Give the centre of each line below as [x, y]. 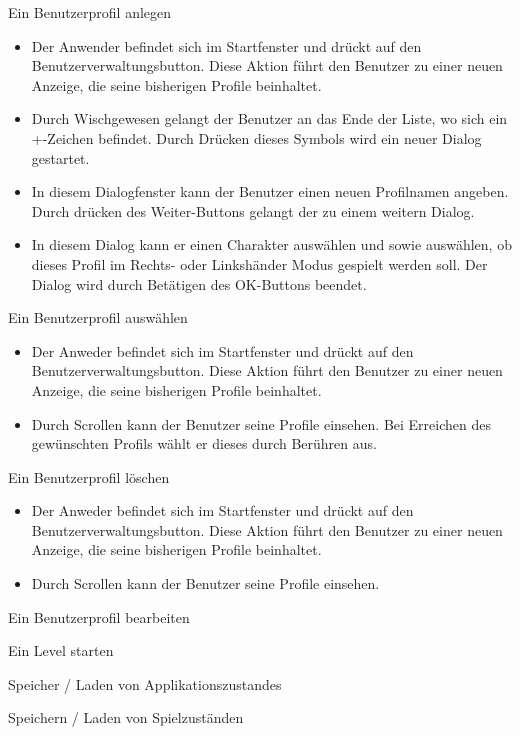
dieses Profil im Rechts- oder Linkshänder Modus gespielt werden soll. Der [259, 263]
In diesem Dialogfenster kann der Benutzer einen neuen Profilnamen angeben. [270, 191]
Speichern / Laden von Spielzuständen [126, 717]
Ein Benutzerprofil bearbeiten [99, 616]
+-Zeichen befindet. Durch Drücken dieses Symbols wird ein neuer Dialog [256, 137]
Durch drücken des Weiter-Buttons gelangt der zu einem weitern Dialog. [253, 210]
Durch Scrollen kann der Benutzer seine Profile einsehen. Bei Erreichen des [261, 423]
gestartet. [60, 157]
